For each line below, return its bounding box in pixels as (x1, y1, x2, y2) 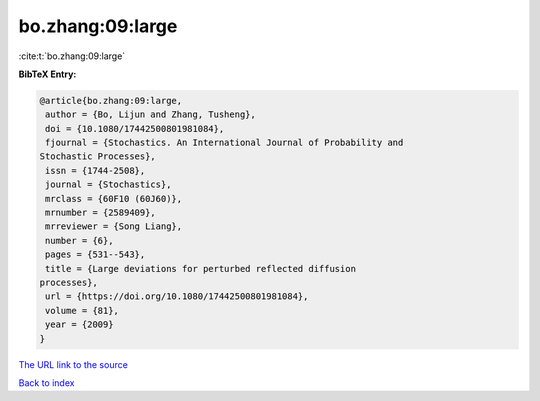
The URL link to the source (18, 358, 129, 370)
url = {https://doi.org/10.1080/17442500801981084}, (45, 291, 309, 302)
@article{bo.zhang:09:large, (39, 95, 183, 106)
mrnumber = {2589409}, (45, 207, 157, 219)
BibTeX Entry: (18, 68, 77, 80)
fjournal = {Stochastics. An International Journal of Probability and (45, 137, 404, 149)
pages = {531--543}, (45, 249, 146, 260)
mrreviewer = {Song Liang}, (45, 221, 183, 232)
